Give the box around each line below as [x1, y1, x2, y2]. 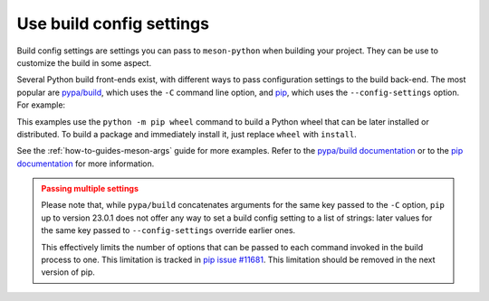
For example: [16, 99, 66, 110]
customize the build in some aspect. [16, 57, 152, 68]
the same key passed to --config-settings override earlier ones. [41, 225, 296, 236]
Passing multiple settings [41, 183, 139, 194]
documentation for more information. [16, 158, 155, 169]
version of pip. [41, 267, 95, 277]
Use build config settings [16, 14, 210, 33]
